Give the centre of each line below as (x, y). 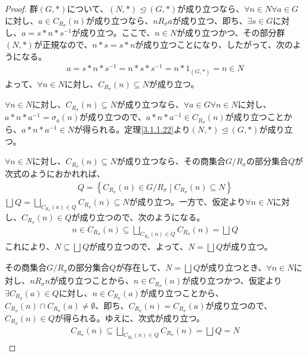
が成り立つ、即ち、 (210, 20)
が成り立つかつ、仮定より (232, 280)
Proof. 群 (21, 8)
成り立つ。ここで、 (118, 33)
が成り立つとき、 (233, 267)
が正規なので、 (63, 44)
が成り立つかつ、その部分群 (231, 33)
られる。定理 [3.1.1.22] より (141, 129)
